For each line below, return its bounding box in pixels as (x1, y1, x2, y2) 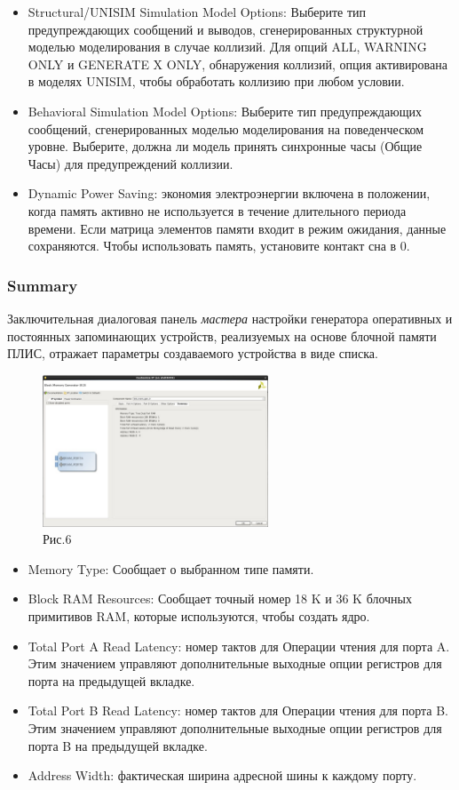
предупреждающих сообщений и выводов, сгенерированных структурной (28, 20, 423, 38)
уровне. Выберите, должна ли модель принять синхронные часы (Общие (28, 137, 423, 156)
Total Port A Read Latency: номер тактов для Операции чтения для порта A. (28, 636, 450, 655)
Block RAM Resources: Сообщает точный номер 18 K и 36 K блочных (28, 589, 412, 608)
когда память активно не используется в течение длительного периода (28, 201, 407, 219)
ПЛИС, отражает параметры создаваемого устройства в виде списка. (7, 344, 378, 363)
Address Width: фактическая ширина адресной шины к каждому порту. (28, 766, 417, 785)
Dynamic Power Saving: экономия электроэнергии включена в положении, (28, 184, 431, 203)
